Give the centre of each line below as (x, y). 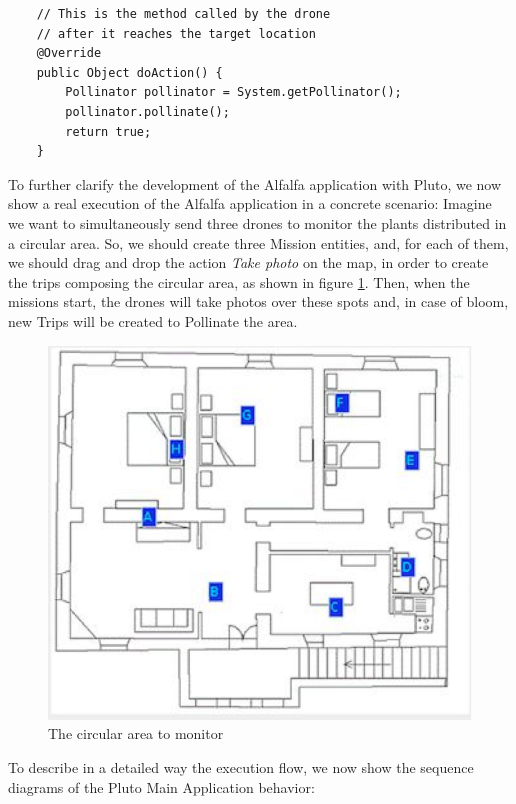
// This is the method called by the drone (183, 14)
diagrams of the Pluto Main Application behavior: (161, 786)
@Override (69, 53)
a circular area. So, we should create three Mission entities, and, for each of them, (258, 242)
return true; (108, 131)
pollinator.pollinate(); (147, 111)
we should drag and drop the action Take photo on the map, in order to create (248, 262)
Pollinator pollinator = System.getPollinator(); (233, 92)
